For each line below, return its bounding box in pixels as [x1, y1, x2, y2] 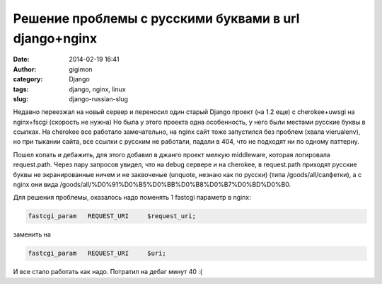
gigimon [69, 64, 93, 74]
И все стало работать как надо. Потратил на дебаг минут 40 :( [13, 268, 203, 276]
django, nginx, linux [69, 85, 127, 93]
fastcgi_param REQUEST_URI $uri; [28, 249, 166, 258]
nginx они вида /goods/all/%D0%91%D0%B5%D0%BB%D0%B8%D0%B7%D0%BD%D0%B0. [13, 181, 291, 189]
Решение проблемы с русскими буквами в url [13, 11, 300, 26]
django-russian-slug [69, 94, 129, 103]
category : [13, 75, 43, 84]
